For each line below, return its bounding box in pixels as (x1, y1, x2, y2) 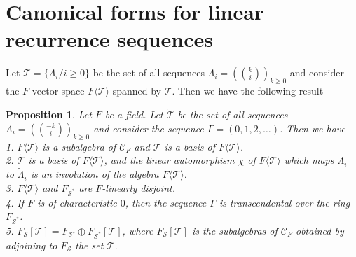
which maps (284, 153, 334, 167)
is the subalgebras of (191, 223, 278, 237)
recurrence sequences (6, 25, 213, 53)
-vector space (29, 83, 85, 98)
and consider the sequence (93, 120, 204, 135)
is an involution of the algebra (30, 167, 159, 181)
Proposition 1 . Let (6, 106, 92, 121)
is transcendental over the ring (219, 195, 350, 209)
